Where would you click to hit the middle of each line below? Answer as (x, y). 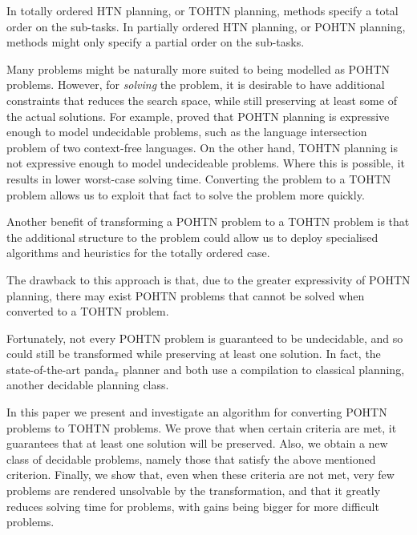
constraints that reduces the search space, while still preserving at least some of (202, 100)
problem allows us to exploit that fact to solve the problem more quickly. (186, 194)
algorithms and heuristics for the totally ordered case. (138, 253)
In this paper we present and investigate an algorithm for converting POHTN (197, 412)
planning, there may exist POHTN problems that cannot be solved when (186, 295)
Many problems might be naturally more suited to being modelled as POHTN (198, 68)
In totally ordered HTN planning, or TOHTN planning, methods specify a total (202, 10)
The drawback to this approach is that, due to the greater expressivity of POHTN (208, 279)
